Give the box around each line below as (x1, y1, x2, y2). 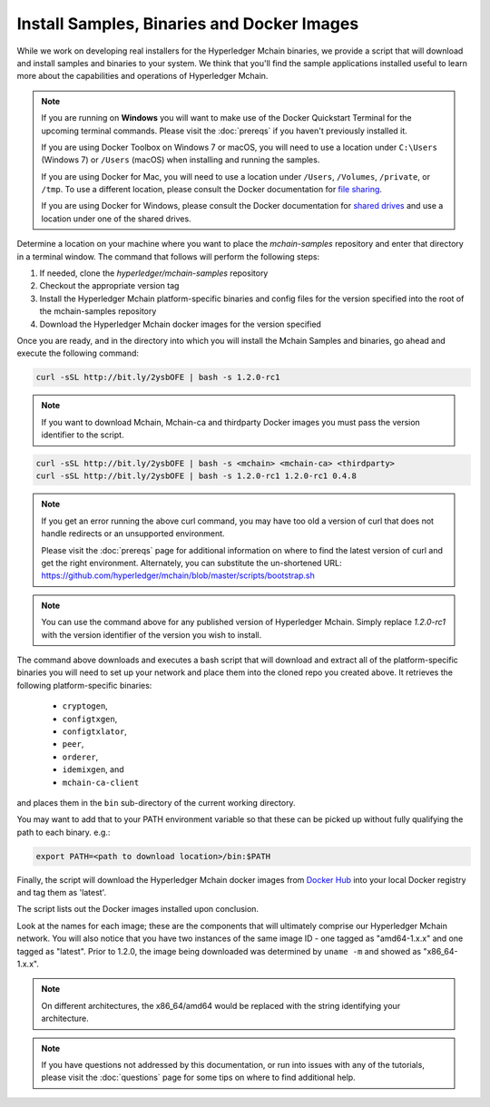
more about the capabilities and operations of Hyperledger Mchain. (16, 71, 269, 82)
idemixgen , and (62, 764, 124, 775)
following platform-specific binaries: (16, 680, 152, 691)
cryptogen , (62, 700, 108, 711)
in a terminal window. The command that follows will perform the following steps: (16, 250, 320, 262)
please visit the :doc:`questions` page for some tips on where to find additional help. (41, 1072, 356, 1083)
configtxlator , (62, 726, 127, 737)
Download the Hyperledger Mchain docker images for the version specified (39, 318, 322, 329)
